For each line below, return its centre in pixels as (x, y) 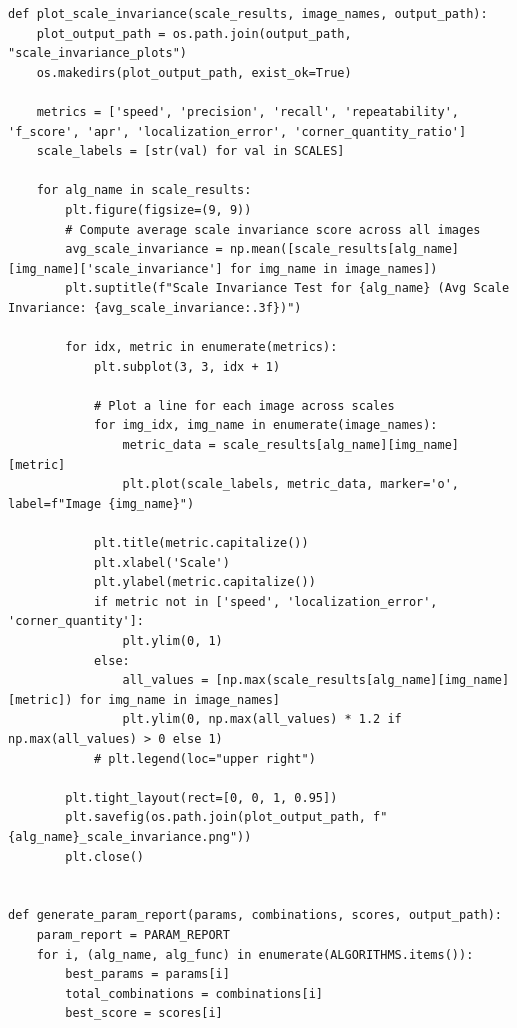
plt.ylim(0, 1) (172, 641)
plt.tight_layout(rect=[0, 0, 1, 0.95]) (201, 797)
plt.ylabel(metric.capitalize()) (204, 582)
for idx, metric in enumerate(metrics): (201, 347)
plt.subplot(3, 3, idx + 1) (187, 366)
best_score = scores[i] (144, 1013)
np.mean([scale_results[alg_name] (344, 249)
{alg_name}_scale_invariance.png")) (130, 836)
